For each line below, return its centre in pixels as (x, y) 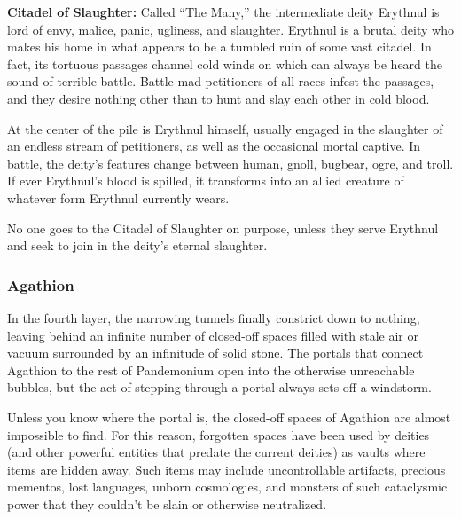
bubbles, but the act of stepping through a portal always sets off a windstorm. (219, 387)
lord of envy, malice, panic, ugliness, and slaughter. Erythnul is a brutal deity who (230, 29)
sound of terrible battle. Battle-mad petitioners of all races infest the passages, (221, 81)
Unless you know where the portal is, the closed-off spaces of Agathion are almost (229, 417)
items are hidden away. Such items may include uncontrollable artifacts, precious (227, 469)
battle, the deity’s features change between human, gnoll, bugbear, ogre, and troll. (230, 163)
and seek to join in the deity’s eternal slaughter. (137, 245)
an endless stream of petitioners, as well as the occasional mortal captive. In (214, 146)
